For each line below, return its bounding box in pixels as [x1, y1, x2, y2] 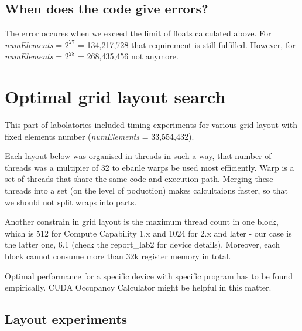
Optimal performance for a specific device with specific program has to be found [5, 269, 293, 282]
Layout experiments [5, 310, 128, 328]
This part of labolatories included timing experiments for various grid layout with [5, 119, 297, 131]
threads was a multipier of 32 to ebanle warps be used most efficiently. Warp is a [5, 161, 294, 173]
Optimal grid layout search [5, 85, 226, 109]
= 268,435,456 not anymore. [77, 50, 179, 62]
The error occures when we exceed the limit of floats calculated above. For [5, 27, 272, 39]
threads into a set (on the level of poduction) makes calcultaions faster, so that [5, 184, 288, 197]
